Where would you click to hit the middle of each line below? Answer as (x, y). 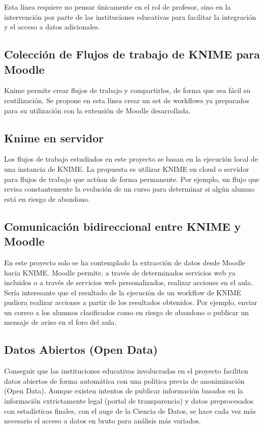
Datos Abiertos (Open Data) (81, 349)
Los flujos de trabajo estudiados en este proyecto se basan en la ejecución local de (131, 159)
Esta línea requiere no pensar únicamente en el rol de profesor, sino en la (118, 7)
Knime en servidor (54, 137)
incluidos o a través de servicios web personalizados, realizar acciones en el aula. (128, 282)
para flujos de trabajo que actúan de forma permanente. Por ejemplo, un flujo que (132, 179)
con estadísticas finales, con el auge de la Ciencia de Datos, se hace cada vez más (130, 410)
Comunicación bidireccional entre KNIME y (123, 226)
